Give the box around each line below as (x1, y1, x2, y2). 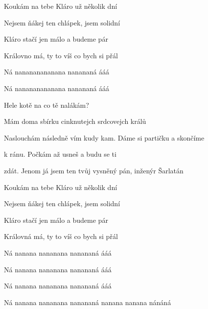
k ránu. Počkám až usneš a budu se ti (4, 149, 116, 159)
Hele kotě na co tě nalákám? (4, 99, 89, 110)
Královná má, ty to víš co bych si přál (4, 231, 118, 241)
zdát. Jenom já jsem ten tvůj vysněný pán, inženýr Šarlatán (4, 165, 184, 175)
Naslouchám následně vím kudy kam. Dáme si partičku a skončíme (4, 132, 205, 143)
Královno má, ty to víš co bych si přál (4, 50, 118, 60)
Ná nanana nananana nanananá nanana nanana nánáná (4, 297, 171, 307)
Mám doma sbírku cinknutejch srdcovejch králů (4, 116, 146, 126)
